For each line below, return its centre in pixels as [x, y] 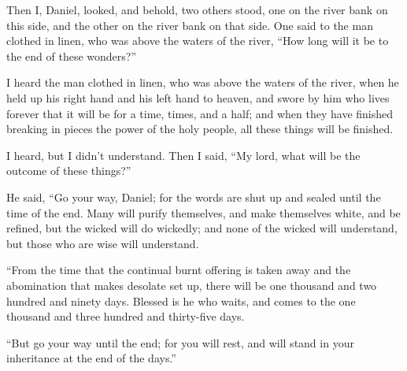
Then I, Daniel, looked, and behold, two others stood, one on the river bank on [197, 9]
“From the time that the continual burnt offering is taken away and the [179, 270]
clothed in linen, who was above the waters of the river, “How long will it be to [198, 41]
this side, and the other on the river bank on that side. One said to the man [190, 25]
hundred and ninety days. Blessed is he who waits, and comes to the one [181, 301]
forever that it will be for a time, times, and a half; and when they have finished [200, 113]
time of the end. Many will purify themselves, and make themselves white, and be [203, 212]
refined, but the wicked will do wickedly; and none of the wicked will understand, [202, 228]
